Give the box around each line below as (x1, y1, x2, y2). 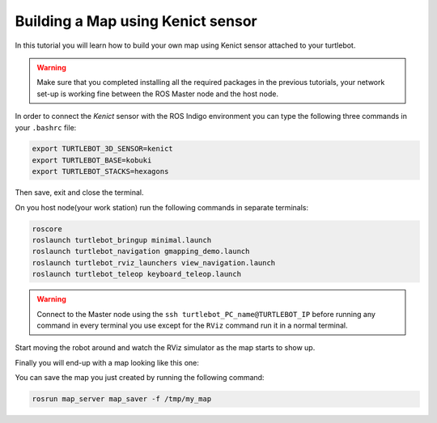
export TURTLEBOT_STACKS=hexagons (32, 167, 169, 176)
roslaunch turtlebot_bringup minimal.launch (32, 235, 212, 245)
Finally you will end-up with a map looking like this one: (15, 357, 200, 367)
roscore (32, 224, 62, 234)
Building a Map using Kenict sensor (15, 12, 258, 30)
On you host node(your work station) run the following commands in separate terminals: (15, 202, 309, 212)
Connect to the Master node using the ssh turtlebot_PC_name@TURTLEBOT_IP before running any (36, 309, 376, 319)
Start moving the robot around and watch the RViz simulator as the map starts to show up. (15, 343, 316, 353)
